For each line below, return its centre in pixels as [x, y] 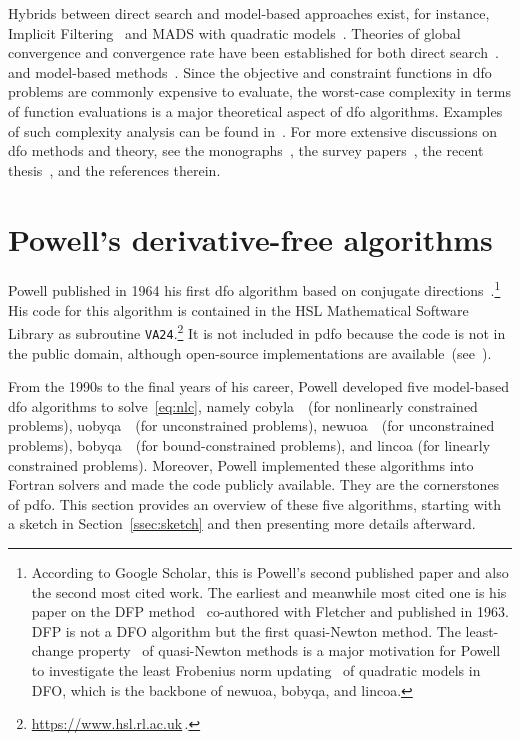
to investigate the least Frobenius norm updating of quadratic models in [256, 669]
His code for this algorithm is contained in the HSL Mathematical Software [238, 309]
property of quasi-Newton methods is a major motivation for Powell [289, 650]
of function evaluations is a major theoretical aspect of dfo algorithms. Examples [255, 110]
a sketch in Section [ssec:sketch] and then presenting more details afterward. [242, 523]
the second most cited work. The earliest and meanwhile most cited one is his [269, 591]
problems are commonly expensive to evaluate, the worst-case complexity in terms [259, 91]
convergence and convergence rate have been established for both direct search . [253, 52]
